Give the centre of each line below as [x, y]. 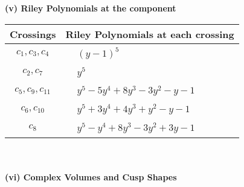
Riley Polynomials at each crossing [150, 34]
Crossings [33, 34]
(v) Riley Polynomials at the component [91, 8]
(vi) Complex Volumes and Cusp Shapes [91, 177]
